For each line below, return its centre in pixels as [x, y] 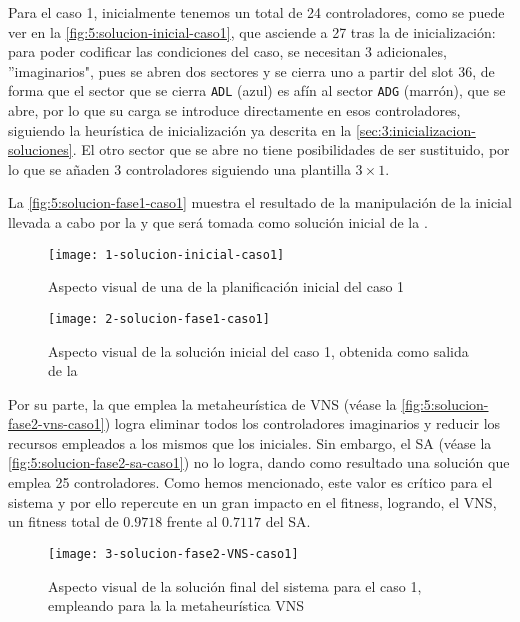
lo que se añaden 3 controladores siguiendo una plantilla [179, 168]
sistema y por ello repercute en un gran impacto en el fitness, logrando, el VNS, [252, 501]
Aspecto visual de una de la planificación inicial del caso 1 [226, 286]
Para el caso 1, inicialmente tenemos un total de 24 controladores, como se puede [256, 12]
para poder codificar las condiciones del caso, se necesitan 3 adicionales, [227, 51]
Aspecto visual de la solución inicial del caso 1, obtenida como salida [258, 350]
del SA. [288, 521]
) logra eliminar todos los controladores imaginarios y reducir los [302, 423]
